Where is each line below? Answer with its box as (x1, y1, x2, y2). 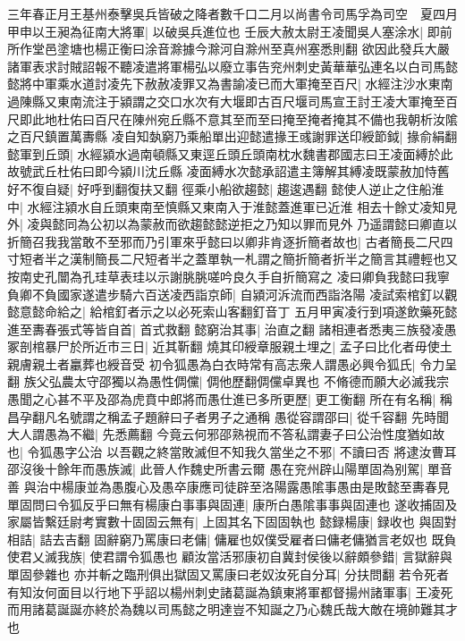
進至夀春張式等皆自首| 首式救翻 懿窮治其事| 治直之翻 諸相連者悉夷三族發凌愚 (7, 319, 457, 338)
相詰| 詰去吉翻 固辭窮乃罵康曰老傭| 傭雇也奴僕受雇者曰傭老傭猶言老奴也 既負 (7, 529, 457, 548)
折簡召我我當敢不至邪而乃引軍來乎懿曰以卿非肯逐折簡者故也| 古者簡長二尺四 (7, 232, 453, 250)
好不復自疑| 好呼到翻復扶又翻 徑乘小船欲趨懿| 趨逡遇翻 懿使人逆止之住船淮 (7, 179, 444, 198)
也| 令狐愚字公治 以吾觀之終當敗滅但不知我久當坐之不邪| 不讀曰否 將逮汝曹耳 (7, 442, 457, 460)
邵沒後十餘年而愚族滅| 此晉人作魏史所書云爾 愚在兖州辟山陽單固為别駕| (7, 460, 424, 478)
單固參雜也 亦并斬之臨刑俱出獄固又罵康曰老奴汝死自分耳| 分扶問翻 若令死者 (7, 565, 449, 583)
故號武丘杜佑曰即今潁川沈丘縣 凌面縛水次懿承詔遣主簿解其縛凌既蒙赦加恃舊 (7, 162, 450, 181)
